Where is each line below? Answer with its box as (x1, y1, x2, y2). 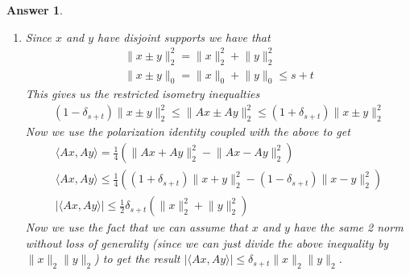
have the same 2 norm (293, 219, 404, 236)
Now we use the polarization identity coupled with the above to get (25, 123, 350, 140)
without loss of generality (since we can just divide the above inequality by (25, 234, 389, 251)
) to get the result (94, 250, 180, 267)
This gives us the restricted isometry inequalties (25, 85, 260, 102)
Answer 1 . (6, 2, 63, 18)
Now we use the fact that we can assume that (25, 219, 248, 236)
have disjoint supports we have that (97, 28, 271, 45)
